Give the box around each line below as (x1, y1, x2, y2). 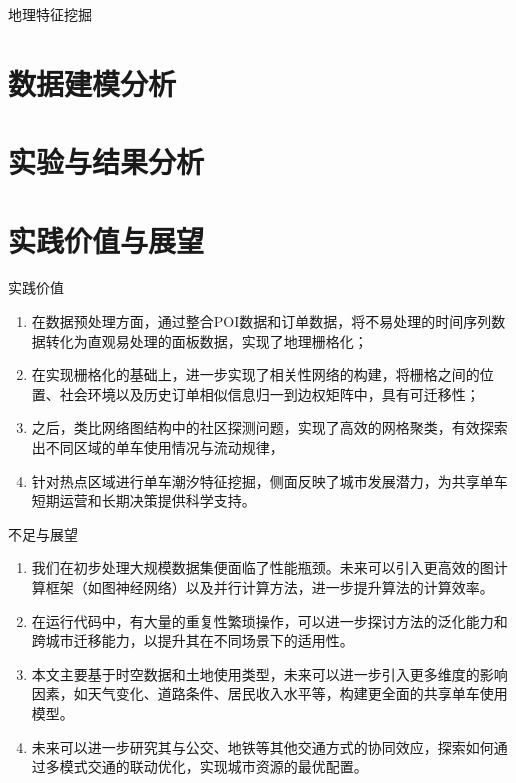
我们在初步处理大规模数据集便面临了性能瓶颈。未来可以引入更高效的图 (31, 557, 494, 578)
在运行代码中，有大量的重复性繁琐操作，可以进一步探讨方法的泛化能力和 (31, 610, 508, 631)
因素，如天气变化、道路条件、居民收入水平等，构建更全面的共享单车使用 (31, 683, 508, 704)
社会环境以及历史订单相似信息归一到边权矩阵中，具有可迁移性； (59, 383, 480, 404)
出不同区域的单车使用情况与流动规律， (31, 437, 284, 458)
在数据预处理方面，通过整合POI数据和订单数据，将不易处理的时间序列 (31, 311, 492, 332)
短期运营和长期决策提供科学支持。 (31, 490, 256, 511)
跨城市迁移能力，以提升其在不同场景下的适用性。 (31, 630, 354, 651)
